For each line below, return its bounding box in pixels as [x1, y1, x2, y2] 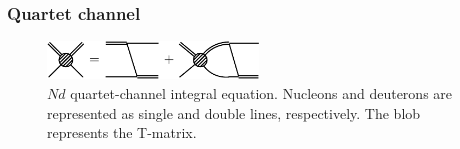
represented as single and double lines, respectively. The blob [47, 102, 421, 123]
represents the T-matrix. [47, 122, 197, 143]
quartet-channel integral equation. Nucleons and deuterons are [70, 83, 453, 103]
